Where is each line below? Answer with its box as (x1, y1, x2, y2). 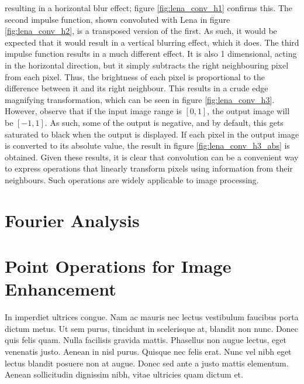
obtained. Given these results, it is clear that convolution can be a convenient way (5, 150, 299, 163)
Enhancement (5, 277, 116, 301)
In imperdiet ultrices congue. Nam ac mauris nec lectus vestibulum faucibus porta (5, 311, 299, 323)
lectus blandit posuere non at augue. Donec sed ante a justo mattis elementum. (5, 356, 289, 369)
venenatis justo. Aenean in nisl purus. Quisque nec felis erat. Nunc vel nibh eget (5, 345, 292, 357)
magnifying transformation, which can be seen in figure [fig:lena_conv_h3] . (5, 93, 275, 105)
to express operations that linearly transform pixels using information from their (5, 162, 293, 174)
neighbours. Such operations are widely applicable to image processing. (5, 173, 259, 186)
